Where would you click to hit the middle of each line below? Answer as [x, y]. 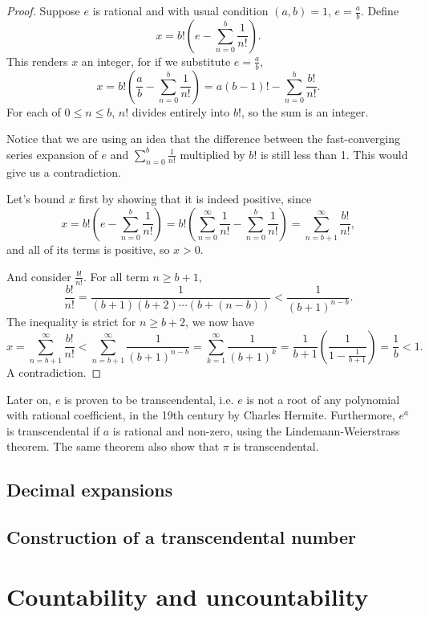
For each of [34, 111]
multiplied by [212, 154]
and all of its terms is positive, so [88, 249]
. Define [380, 10]
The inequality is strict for [71, 321]
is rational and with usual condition [180, 10]
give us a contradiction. [64, 172]
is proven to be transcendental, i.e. [149, 399]
